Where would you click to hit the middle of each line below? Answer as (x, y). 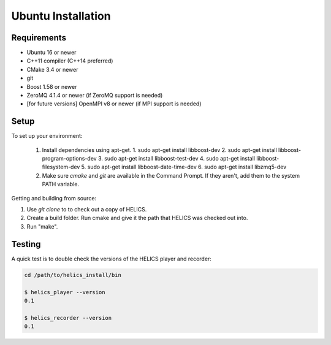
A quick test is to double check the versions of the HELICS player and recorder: (111, 259)
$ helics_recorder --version (68, 318)
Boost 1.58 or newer (52, 86)
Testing (26, 244)
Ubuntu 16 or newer (51, 53)
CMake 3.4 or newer (52, 69)
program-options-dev (70, 159)
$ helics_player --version (65, 292)
